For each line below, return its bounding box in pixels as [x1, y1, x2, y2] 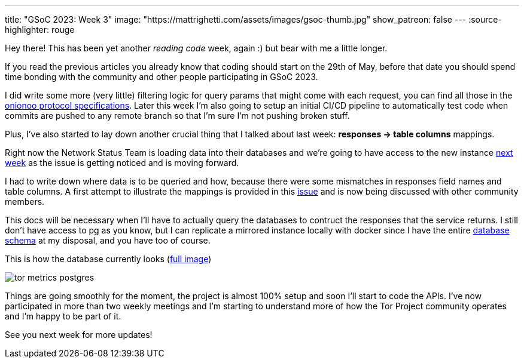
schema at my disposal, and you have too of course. [5, 235, 211, 245]
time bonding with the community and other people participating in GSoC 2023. [5, 72, 318, 82]
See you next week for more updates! [5, 330, 153, 340]
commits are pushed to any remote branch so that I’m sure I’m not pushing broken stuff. [5, 110, 350, 121]
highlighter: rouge [5, 24, 75, 35]
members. [5, 196, 45, 207]
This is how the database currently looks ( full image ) [5, 254, 212, 264]
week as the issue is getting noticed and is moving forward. [5, 158, 239, 168]
